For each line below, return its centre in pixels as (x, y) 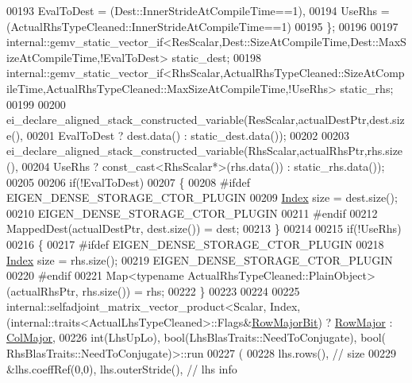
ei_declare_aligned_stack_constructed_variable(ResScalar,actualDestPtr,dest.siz (206, 120)
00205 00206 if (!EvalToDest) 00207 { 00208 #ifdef (128, 182)
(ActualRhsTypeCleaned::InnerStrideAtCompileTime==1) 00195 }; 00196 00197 (202, 26)
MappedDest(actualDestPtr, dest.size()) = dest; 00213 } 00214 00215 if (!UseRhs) (204, 228)
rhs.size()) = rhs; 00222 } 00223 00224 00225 (191, 290)
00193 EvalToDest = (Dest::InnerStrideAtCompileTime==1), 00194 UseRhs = (198, 10)
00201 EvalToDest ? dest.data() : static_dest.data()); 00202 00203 (188, 135)
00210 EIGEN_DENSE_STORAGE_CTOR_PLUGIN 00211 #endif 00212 (192, 213)
